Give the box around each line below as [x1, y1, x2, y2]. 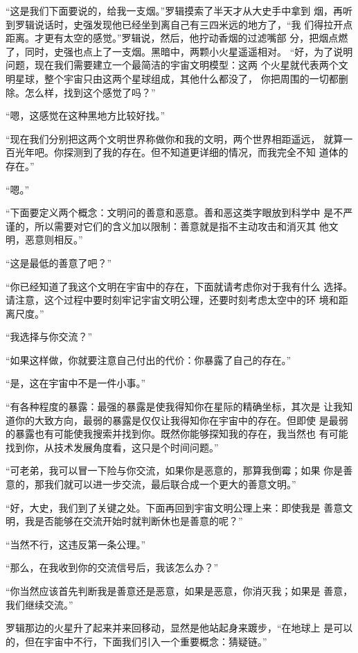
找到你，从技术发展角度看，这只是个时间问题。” [6, 439, 219, 454]
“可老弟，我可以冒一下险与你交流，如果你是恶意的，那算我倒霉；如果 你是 [6, 463, 343, 478]
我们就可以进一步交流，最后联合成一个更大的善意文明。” [44, 477, 296, 491]
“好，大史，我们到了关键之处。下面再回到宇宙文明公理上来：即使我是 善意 [6, 500, 343, 514]
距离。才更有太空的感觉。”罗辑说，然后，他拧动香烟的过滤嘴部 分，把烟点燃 [6, 31, 348, 45]
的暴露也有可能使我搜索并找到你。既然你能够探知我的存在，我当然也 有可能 [6, 426, 348, 441]
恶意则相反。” [24, 232, 83, 247]
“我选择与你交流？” [6, 329, 93, 344]
